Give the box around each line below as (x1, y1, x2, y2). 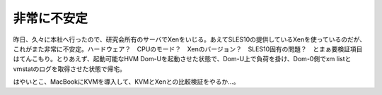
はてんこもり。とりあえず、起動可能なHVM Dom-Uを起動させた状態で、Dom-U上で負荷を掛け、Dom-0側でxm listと (13, 55, 352, 63)
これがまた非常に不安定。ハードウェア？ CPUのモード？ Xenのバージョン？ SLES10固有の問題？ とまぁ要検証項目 (13, 44, 363, 53)
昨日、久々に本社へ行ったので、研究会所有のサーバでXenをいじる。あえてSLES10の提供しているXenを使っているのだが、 (13, 35, 366, 44)
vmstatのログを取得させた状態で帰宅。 (13, 64, 127, 73)
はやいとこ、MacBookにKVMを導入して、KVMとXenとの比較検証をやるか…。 (13, 77, 240, 86)
